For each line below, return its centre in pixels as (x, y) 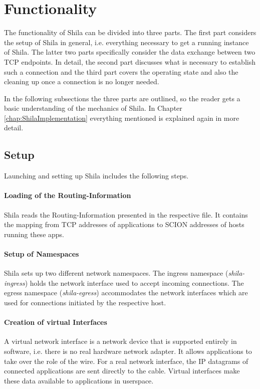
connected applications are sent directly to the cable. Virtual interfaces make (122, 371)
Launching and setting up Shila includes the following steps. (96, 176)
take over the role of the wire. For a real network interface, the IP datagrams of (126, 361)
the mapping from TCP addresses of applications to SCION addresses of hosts (124, 224)
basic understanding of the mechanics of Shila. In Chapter (93, 108)
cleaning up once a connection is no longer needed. (82, 81)
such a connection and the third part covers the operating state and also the (121, 71)
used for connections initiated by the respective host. (85, 303)
